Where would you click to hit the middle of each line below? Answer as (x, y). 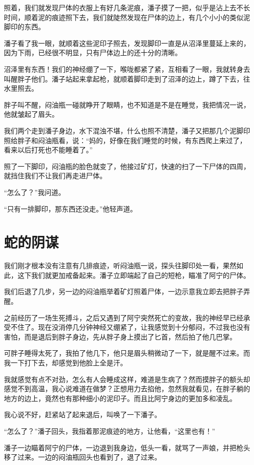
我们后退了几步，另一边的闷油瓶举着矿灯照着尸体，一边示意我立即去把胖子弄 (127, 291)
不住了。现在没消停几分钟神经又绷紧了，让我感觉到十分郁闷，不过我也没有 (130, 327)
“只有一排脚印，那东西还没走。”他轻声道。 (71, 208)
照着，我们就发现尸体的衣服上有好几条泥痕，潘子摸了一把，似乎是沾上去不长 (127, 7)
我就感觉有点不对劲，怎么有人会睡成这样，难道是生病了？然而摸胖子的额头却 (127, 379)
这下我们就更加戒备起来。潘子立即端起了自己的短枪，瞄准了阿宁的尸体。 (134, 275)
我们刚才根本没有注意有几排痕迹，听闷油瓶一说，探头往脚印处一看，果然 (120, 265)
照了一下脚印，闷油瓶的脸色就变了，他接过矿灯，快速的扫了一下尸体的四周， (127, 166)
